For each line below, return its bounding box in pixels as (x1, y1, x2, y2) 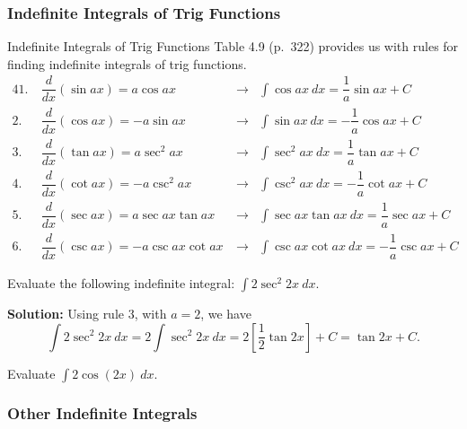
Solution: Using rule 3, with (7, 303, 167, 322)
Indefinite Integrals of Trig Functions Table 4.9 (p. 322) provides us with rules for (7, 37, 459, 56)
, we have (200, 303, 251, 322)
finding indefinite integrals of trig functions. (7, 54, 247, 73)
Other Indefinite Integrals (7, 402, 198, 425)
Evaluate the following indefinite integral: (7, 273, 235, 292)
